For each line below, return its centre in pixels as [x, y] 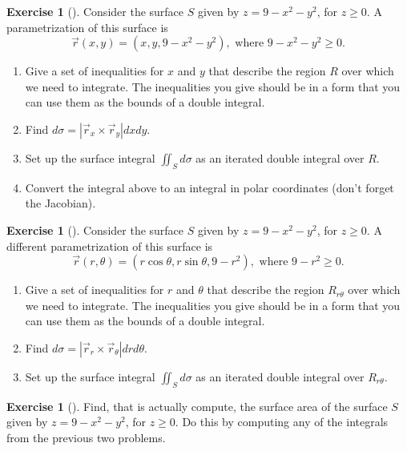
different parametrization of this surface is [110, 246]
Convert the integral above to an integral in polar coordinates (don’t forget [210, 187]
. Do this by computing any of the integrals [282, 422]
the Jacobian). [60, 203]
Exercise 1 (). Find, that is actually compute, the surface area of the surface [197, 406]
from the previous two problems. [86, 437]
